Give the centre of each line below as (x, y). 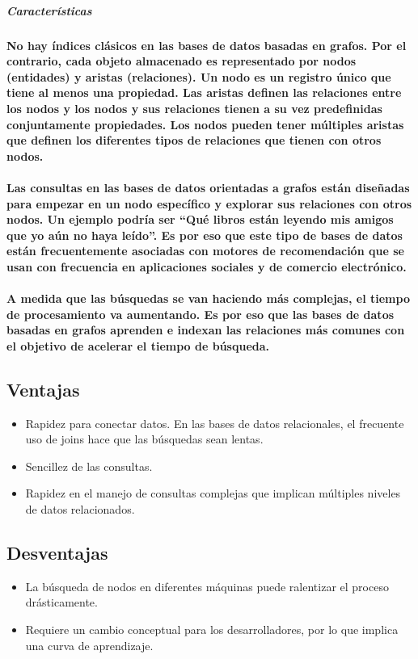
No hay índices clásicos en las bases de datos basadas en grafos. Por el (207, 45)
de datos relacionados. (80, 509)
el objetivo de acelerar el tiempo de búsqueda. (138, 345)
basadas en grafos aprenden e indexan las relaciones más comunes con (206, 330)
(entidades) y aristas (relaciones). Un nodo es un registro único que (199, 76)
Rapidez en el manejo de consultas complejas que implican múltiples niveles (213, 493)
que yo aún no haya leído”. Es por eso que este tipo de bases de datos (205, 235)
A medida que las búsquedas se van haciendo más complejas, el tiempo (208, 298)
